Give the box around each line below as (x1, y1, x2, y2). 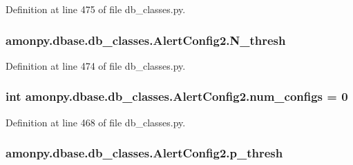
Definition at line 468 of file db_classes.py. (6, 115, 186, 129)
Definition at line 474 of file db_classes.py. (6, 58, 186, 72)
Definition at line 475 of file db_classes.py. (6, 2, 186, 16)
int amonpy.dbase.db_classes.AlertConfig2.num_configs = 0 (6, 88, 348, 105)
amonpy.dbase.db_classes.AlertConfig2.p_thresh (6, 144, 283, 162)
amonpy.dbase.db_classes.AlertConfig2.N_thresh (6, 31, 286, 48)
